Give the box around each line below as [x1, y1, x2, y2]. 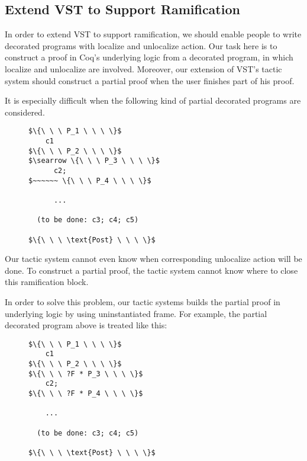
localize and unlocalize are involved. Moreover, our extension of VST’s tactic [5, 62, 282, 75]
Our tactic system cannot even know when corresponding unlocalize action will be [5, 252, 302, 265]
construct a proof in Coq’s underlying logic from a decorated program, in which [5, 51, 293, 63]
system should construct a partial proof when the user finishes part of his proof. [5, 74, 295, 87]
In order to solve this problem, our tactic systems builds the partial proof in [5, 296, 280, 308]
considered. [5, 105, 45, 118]
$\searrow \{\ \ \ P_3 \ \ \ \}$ [28, 156, 160, 165]
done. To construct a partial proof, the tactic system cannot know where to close [5, 264, 298, 276]
